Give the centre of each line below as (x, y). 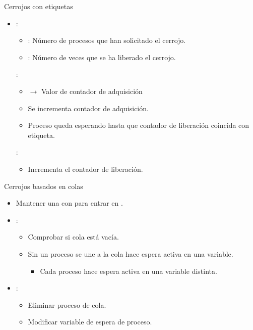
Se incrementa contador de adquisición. (88, 108)
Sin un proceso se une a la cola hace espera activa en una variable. (131, 253)
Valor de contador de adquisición (92, 91)
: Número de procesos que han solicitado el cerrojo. (107, 40)
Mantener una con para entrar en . (69, 203)
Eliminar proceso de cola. (67, 304)
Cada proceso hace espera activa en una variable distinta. (129, 271)
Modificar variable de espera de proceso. (90, 322)
